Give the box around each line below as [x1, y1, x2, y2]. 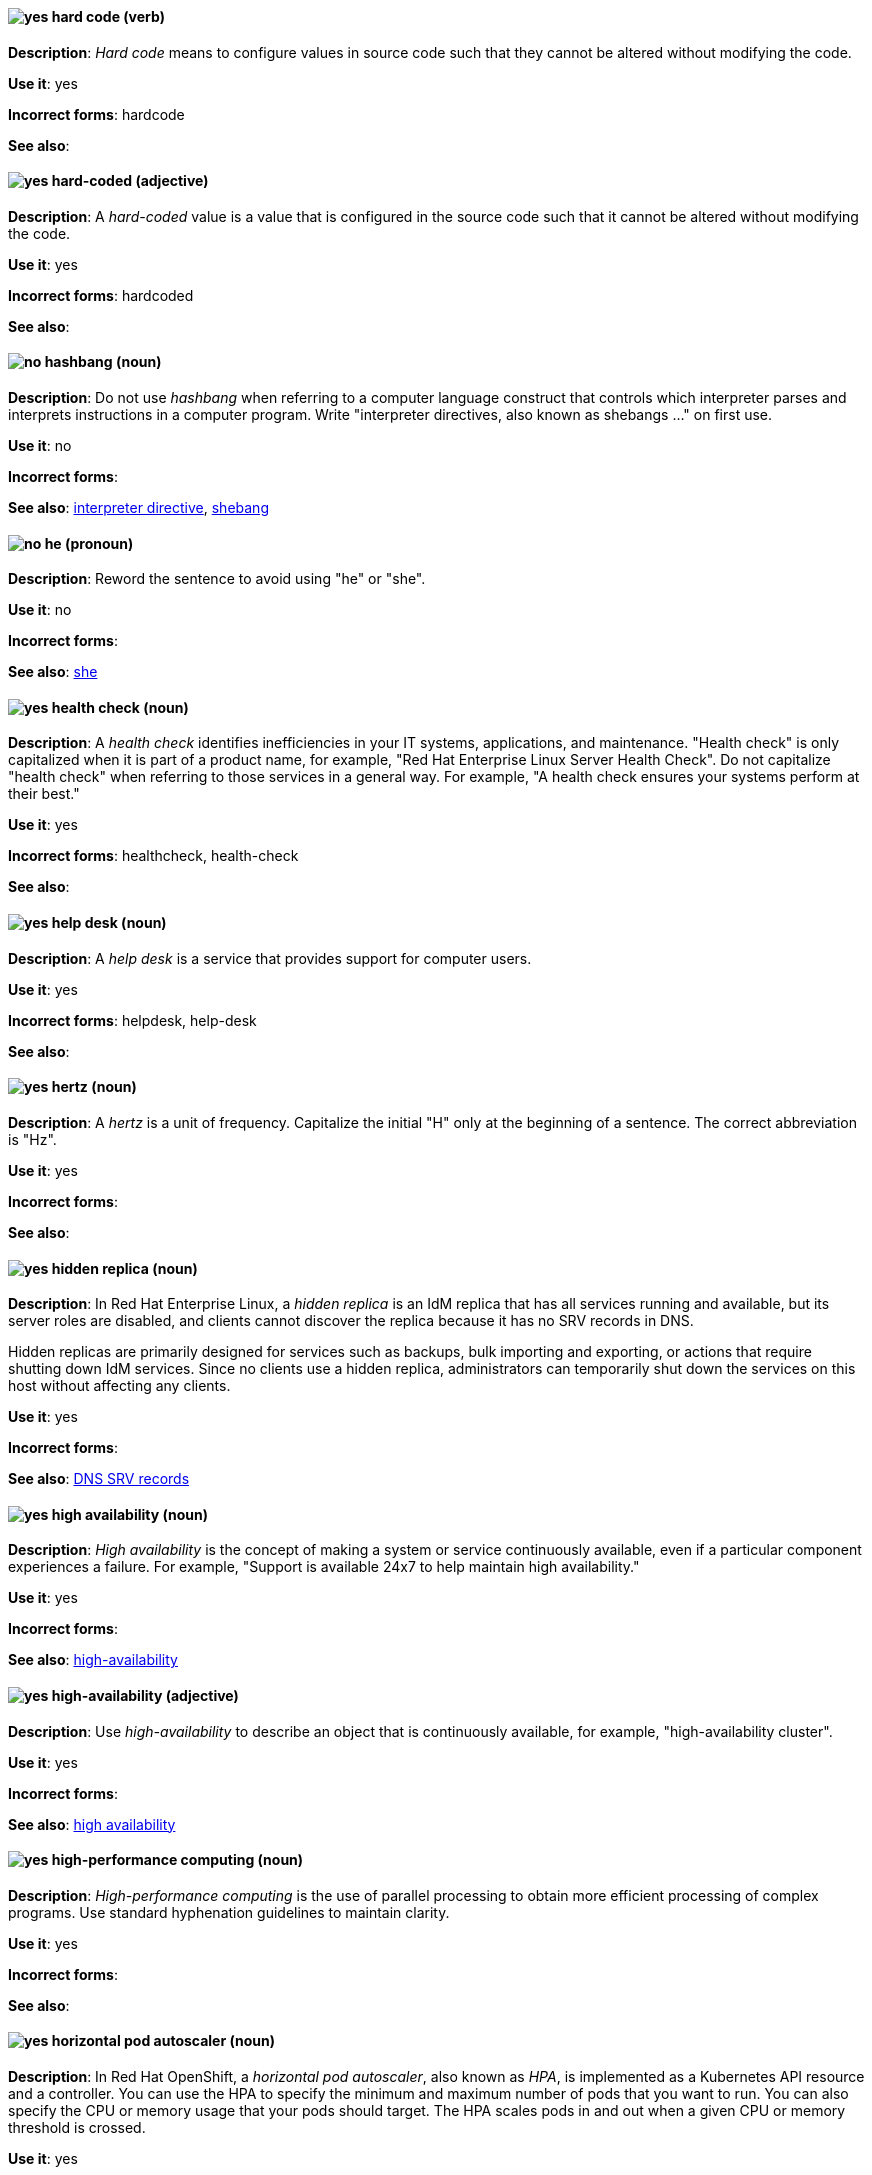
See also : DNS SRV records [8, 1470, 190, 1488]
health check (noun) [51, 698, 189, 716]
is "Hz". [8, 1130, 57, 1148]
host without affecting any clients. [8, 1377, 231, 1395]
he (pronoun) [44, 534, 134, 552]
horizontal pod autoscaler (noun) [51, 2032, 276, 2050]
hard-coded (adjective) [51, 172, 209, 190]
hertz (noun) [51, 1078, 137, 1096]
